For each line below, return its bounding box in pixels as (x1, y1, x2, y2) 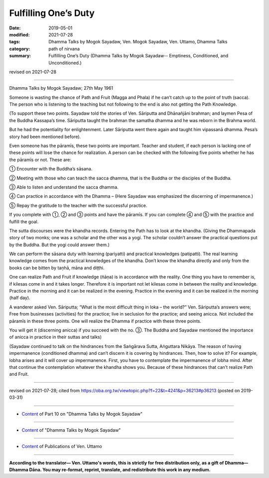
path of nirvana (48, 45, 80, 52)
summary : (9, 53, 31, 59)
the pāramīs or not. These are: (9, 157, 72, 162)
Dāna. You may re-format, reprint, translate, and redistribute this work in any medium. (29, 467, 211, 473)
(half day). (9, 295, 30, 301)
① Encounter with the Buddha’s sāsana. (9, 166, 93, 172)
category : (9, 45, 30, 52)
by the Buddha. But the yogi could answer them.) (9, 242, 110, 248)
